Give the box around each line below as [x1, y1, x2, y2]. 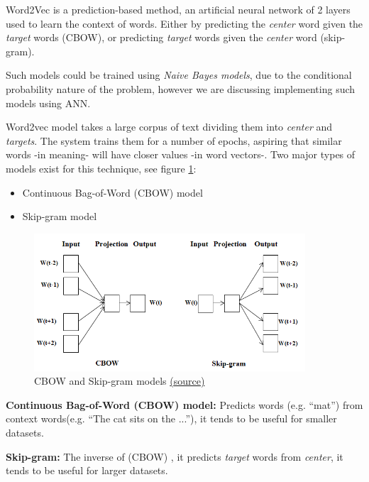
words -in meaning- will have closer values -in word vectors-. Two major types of [6, 147, 356, 162]
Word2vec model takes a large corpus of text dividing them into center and [6, 119, 333, 134]
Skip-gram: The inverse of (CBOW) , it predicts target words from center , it [6, 449, 343, 464]
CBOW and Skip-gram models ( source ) [34, 373, 205, 388]
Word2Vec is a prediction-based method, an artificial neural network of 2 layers [6, 2, 351, 16]
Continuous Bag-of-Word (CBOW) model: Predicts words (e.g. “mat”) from [6, 397, 363, 412]
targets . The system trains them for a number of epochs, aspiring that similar [6, 133, 342, 148]
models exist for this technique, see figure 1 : [6, 160, 197, 175]
